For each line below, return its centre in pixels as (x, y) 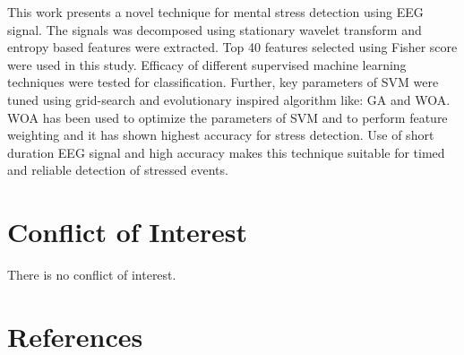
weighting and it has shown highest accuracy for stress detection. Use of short (221, 135)
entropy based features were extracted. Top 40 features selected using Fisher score (232, 47)
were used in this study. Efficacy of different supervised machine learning (207, 64)
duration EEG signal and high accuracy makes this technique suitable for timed (226, 152)
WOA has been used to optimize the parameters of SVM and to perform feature (228, 117)
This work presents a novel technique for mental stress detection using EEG (215, 12)
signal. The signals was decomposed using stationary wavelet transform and (215, 29)
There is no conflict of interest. (92, 275)
